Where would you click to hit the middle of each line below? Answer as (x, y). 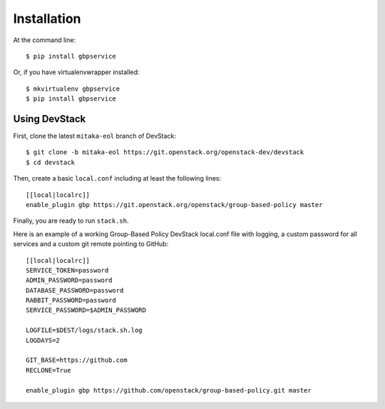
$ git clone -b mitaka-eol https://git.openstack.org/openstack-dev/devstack (165, 152)
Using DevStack (50, 119)
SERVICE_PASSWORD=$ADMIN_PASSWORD (86, 310)
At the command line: (45, 40)
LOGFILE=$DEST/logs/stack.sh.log (84, 330)
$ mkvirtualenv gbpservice (73, 89)
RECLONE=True (48, 370)
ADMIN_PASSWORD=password (69, 281)
